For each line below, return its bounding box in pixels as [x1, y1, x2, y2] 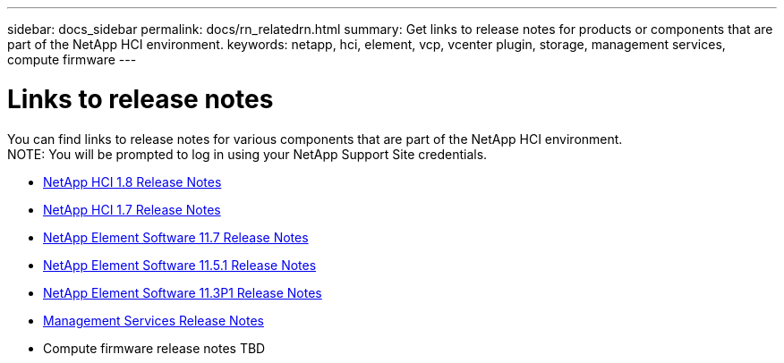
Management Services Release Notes [43, 312, 264, 328]
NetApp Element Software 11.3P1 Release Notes [43, 284, 322, 300]
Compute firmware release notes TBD [43, 340, 266, 356]
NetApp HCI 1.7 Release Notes [43, 201, 221, 217]
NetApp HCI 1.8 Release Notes [43, 173, 222, 190]
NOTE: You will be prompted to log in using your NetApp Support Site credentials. [7, 146, 488, 162]
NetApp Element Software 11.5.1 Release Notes [43, 257, 317, 273]
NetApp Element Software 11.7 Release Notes [43, 229, 309, 245]
